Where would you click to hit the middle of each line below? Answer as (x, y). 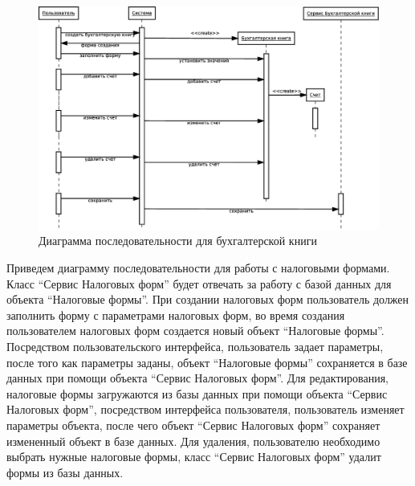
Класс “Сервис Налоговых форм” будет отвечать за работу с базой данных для (199, 283)
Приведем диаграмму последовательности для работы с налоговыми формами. (198, 268)
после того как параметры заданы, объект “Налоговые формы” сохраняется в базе (207, 362)
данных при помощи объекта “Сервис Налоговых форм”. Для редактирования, (198, 378)
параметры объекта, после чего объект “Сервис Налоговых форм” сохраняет (193, 425)
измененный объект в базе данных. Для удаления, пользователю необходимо (193, 441)
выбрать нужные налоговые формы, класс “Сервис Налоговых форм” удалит (194, 457)
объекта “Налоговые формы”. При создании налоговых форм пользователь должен (208, 299)
